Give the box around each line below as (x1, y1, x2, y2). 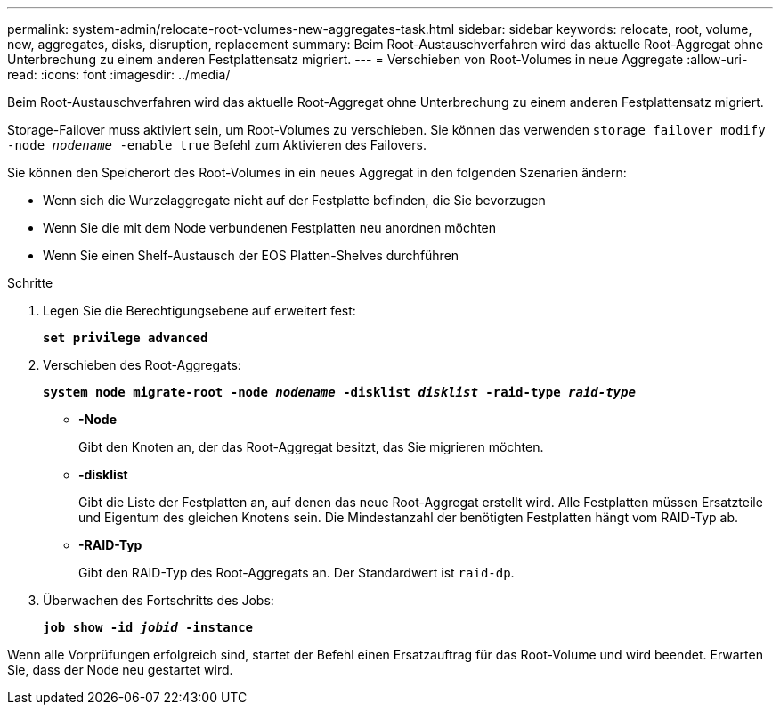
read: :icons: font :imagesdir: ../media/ (7, 67, 231, 82)
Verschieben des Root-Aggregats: (43, 357, 241, 372)
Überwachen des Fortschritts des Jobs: (43, 593, 274, 608)
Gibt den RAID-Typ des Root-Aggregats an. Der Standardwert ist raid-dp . (78, 565, 515, 580)
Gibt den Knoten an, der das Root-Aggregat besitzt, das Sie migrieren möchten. (78, 439, 544, 454)
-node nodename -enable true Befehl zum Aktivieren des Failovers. (7, 137, 427, 152)
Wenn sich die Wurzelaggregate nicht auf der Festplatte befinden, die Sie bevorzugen (43, 192, 546, 208)
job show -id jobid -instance (43, 620, 254, 634)
